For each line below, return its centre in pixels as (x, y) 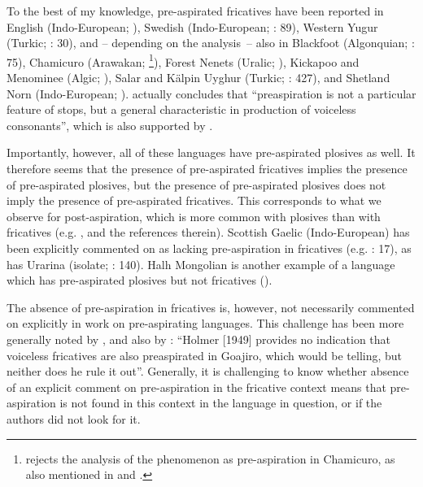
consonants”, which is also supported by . (110, 125)
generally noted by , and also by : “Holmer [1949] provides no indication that (199, 339)
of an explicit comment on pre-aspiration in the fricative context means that (196, 387)
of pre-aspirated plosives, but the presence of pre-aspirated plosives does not (196, 184)
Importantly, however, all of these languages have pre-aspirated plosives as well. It (211, 152)
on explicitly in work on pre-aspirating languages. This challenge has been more (205, 323)
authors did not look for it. (74, 418)
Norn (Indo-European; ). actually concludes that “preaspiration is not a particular (211, 93)
